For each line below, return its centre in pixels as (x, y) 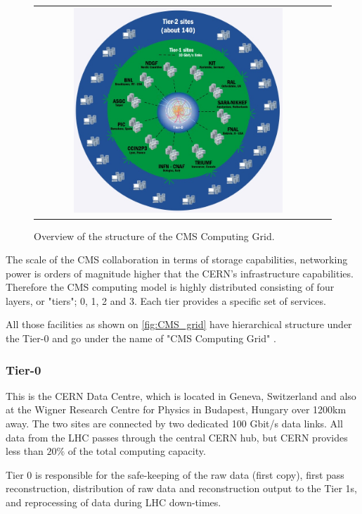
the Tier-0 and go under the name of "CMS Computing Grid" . (141, 338)
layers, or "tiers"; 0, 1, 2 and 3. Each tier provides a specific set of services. (166, 300)
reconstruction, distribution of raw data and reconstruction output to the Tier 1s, (181, 488)
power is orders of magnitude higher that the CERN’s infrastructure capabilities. (180, 273)
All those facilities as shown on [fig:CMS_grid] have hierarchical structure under (179, 324)
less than (25, 451)
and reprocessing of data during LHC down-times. (114, 502)
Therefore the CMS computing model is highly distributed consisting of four (170, 287)
